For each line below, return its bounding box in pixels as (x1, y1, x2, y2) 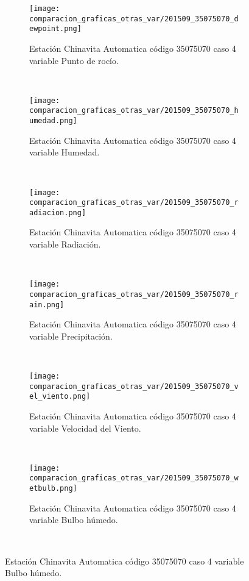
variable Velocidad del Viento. (29, 421, 141, 434)
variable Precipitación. (29, 329, 113, 342)
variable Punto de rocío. (29, 54, 119, 66)
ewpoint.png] (29, 24, 82, 34)
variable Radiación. (29, 238, 101, 251)
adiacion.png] (29, 208, 86, 217)
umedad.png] (29, 116, 77, 126)
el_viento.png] (29, 392, 91, 401)
